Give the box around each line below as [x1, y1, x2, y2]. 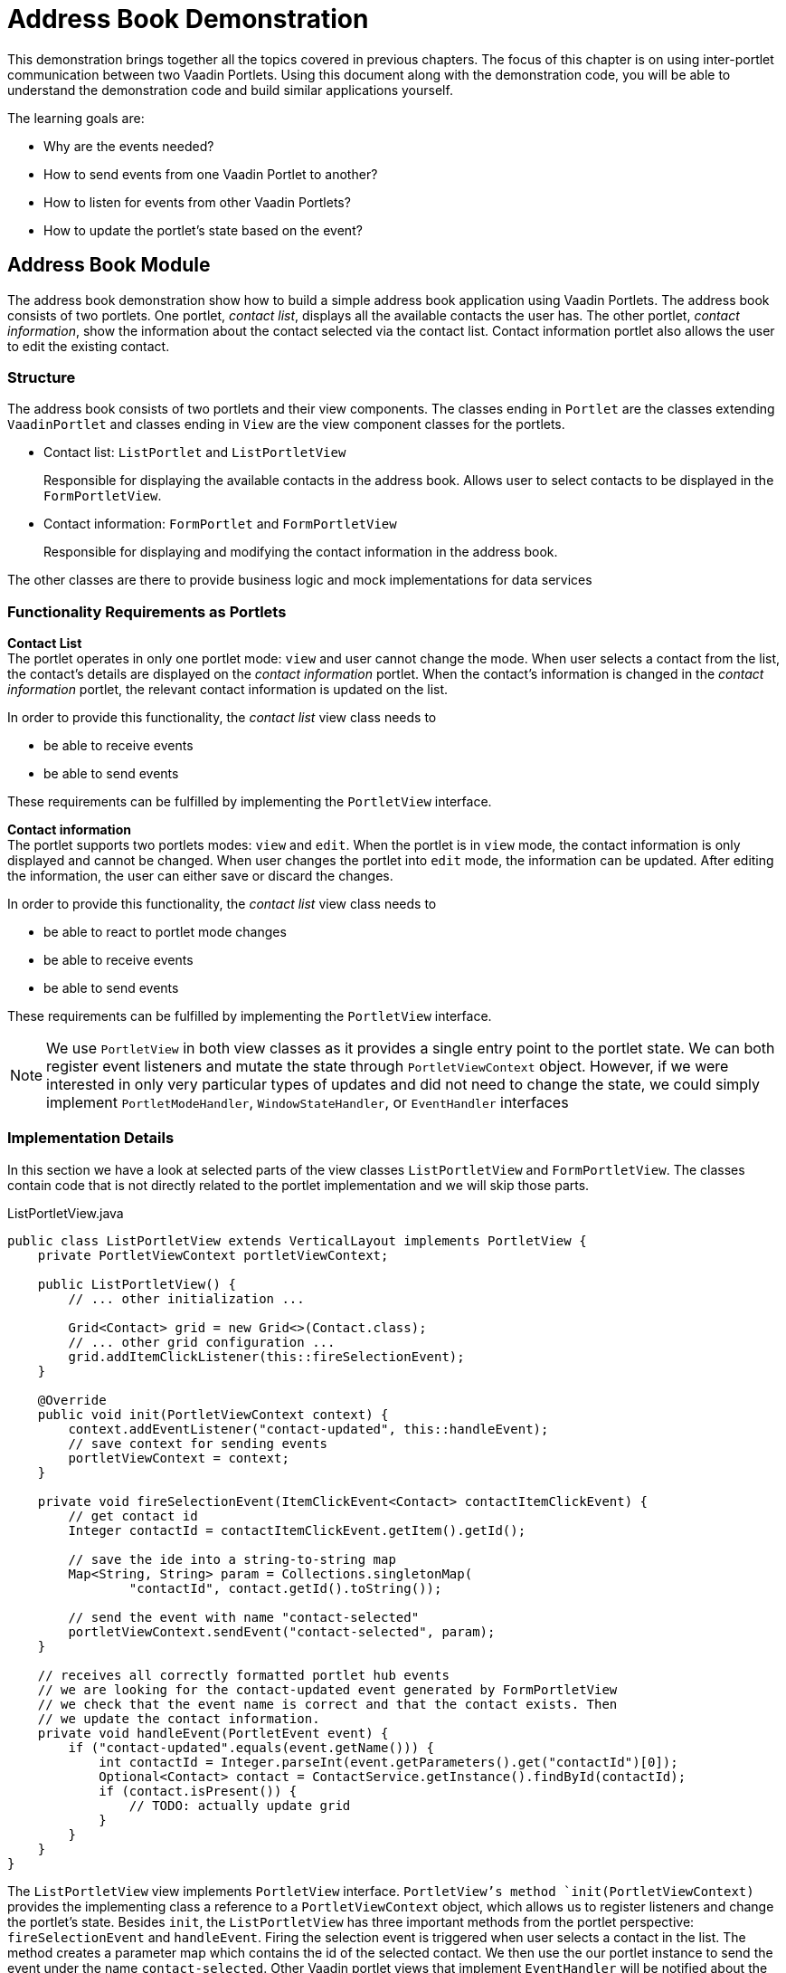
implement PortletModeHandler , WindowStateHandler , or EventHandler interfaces [46, 1093, 569, 1112]
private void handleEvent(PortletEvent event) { [37, 1725, 389, 1740]
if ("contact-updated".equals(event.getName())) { [68, 1739, 435, 1755]
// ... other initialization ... [68, 1291, 305, 1306]
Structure [7, 367, 76, 386]
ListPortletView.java [7, 1205, 124, 1221]
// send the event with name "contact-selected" [68, 1609, 420, 1625]
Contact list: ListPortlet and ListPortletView [43, 444, 346, 461]
